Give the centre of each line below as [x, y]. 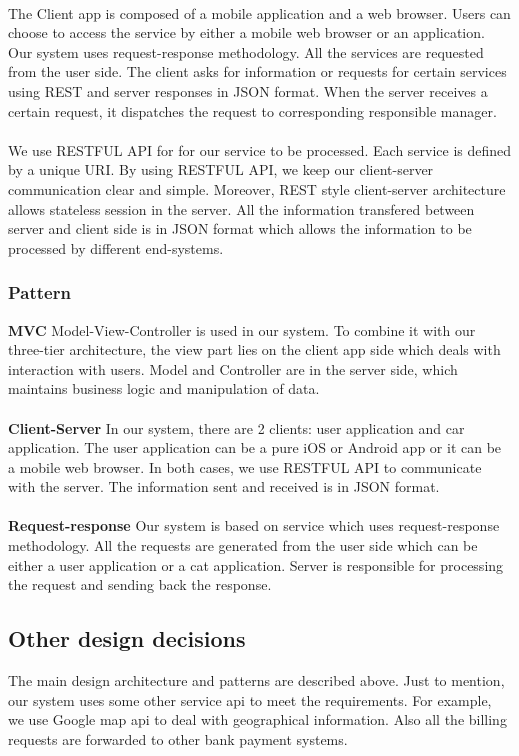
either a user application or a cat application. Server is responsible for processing [256, 564]
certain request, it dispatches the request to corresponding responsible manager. [252, 110]
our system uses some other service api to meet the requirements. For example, [250, 699]
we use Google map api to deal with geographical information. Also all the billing [257, 719]
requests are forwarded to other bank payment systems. [178, 738]
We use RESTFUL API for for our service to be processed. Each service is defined [260, 149]
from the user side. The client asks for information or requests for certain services [257, 71]
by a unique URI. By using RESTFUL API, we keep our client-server [221, 169]
